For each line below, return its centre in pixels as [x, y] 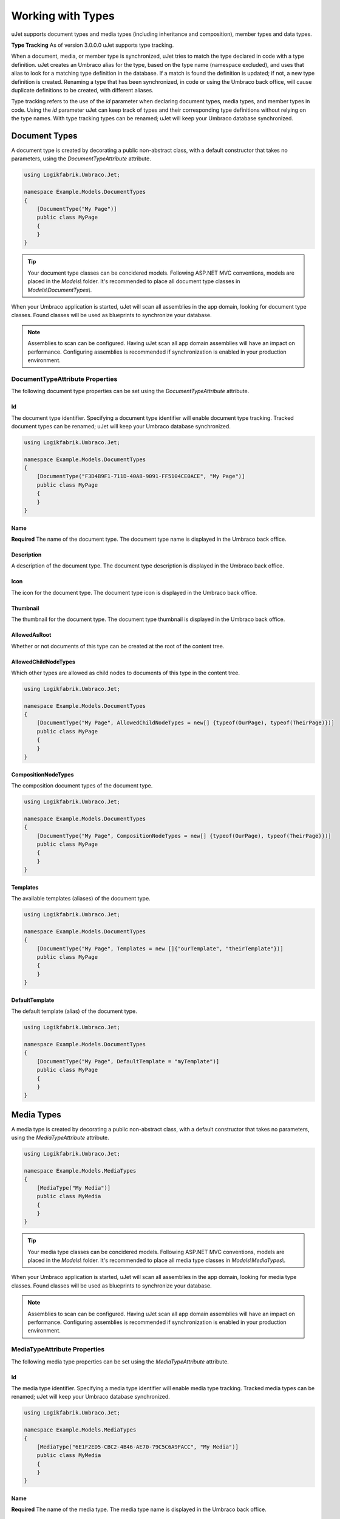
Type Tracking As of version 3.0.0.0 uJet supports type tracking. [93, 45]
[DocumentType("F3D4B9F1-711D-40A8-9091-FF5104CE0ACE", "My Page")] [141, 476]
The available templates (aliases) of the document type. [81, 899]
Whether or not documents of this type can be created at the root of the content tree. [118, 646]
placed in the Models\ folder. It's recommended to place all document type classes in [134, 281]
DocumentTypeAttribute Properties [64, 379]
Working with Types [63, 16]
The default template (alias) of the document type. [74, 1011]
